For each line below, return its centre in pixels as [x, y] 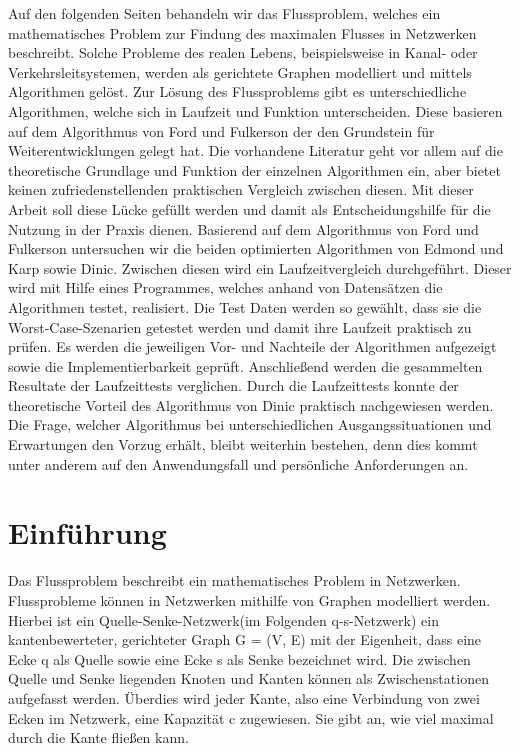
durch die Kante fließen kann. [98, 737]
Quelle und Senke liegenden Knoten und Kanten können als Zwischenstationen [248, 678]
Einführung [87, 532]
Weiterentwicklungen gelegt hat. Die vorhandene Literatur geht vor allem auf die [255, 150]
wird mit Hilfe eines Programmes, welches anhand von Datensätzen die [225, 287]
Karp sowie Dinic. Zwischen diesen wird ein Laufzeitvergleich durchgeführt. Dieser [260, 267]
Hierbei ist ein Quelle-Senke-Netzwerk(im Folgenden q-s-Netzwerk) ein [223, 619]
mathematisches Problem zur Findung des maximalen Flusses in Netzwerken [242, 32]
